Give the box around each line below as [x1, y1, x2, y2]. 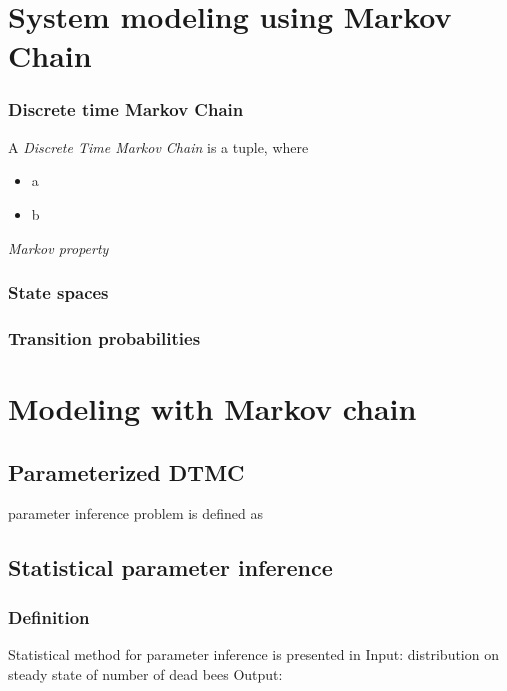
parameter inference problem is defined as [8, 503, 264, 524]
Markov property [8, 237, 109, 258]
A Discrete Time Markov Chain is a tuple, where [8, 136, 309, 157]
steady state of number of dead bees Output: [8, 663, 283, 684]
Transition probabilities [8, 325, 201, 350]
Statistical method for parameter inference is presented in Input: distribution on [8, 644, 499, 665]
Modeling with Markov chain [8, 388, 417, 429]
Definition [8, 604, 90, 629]
